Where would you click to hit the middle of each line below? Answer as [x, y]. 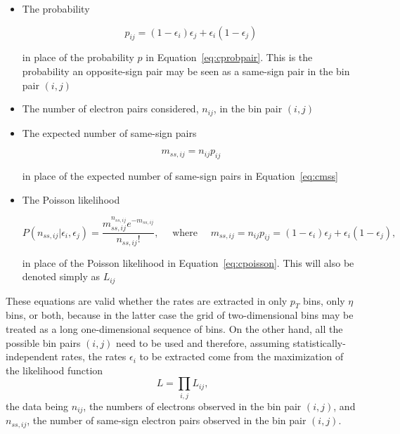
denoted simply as [61, 276]
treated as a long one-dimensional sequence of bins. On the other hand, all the [174, 329]
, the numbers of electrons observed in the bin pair [192, 406]
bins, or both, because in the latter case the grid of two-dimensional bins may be [180, 315]
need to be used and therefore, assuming [203, 342]
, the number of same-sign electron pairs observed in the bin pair [167, 420]
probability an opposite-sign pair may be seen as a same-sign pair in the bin [186, 71]
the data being [37, 406]
